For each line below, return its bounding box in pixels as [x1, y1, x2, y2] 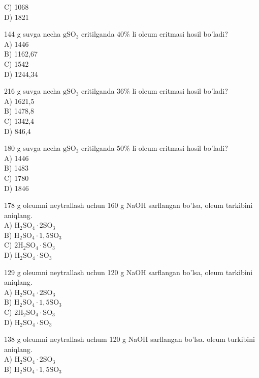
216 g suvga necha [4, 86, 61, 96]
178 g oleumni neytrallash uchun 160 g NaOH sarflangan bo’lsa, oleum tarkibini [4, 200, 253, 210]
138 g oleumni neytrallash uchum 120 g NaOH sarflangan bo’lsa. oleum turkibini [4, 334, 255, 344]
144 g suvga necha [4, 29, 61, 39]
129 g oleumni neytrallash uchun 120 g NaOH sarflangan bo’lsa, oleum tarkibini [4, 266, 253, 277]
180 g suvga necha [4, 143, 61, 153]
